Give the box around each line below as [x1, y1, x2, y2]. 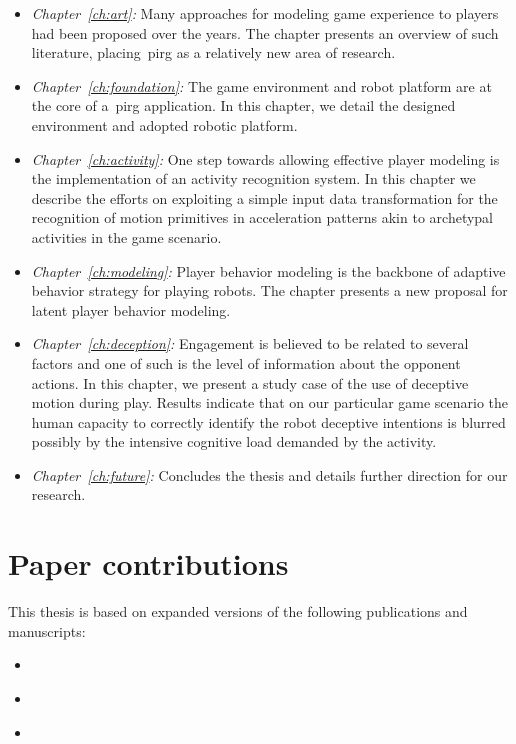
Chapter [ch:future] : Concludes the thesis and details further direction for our [31, 464, 508, 485]
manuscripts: [8, 620, 86, 641]
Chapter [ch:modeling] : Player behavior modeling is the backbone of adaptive [31, 260, 506, 281]
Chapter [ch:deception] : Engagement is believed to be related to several [31, 333, 469, 354]
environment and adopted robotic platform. [31, 114, 298, 135]
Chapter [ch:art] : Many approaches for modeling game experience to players [31, 3, 499, 23]
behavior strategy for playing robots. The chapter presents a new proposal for [31, 280, 508, 301]
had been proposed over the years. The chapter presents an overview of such [31, 22, 499, 43]
